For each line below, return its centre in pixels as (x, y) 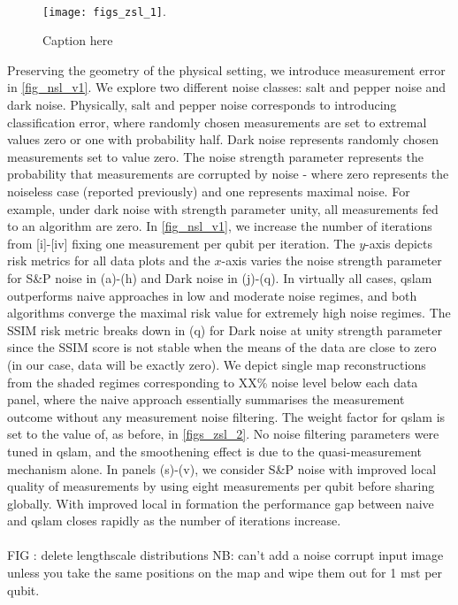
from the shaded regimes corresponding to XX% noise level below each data (213, 382)
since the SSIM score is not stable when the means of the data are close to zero (222, 347)
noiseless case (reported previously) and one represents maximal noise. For (209, 191)
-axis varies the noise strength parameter (332, 260)
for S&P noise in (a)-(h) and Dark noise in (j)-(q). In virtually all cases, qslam (220, 277)
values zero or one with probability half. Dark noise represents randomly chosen (223, 139)
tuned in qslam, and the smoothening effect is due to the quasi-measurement (214, 451)
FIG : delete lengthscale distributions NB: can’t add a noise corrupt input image (225, 555)
